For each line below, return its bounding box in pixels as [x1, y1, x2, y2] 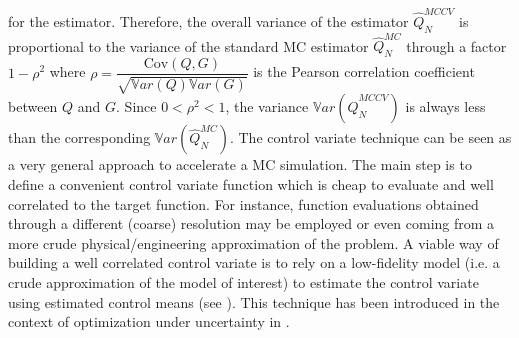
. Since [116, 96, 157, 117]
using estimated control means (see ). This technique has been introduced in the [8, 291, 500, 312]
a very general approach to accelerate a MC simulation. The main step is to [8, 154, 472, 175]
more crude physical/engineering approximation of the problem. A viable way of [8, 232, 499, 253]
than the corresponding [8, 127, 151, 148]
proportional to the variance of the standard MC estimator [8, 35, 369, 56]
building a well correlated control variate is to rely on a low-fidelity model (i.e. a [8, 252, 500, 273]
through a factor [406, 35, 507, 56]
